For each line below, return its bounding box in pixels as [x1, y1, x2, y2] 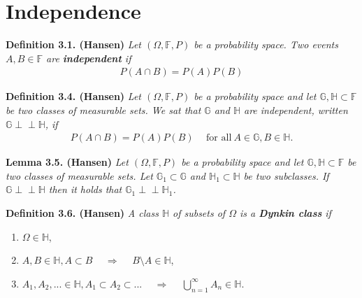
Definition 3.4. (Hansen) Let [6, 89, 141, 104]
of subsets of [172, 205, 226, 220]
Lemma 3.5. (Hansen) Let [6, 155, 129, 169]
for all [206, 133, 232, 143]
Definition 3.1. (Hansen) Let [6, 37, 141, 52]
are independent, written [243, 102, 348, 117]
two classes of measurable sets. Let [6, 168, 153, 183]
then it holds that [48, 182, 122, 197]
